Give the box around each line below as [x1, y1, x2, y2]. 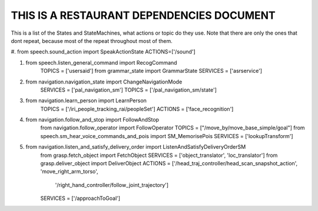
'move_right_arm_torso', [40, 168, 98, 175]
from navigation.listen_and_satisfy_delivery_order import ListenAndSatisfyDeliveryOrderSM [25, 143, 246, 150]
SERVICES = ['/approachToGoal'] [40, 195, 121, 202]
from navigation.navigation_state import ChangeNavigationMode [25, 78, 183, 85]
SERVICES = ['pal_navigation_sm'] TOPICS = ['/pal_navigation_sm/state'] [40, 86, 217, 93]
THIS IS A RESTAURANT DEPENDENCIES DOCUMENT [11, 9, 276, 22]
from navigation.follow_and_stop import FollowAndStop [25, 116, 159, 123]
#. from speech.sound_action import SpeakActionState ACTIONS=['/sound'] [11, 48, 196, 55]
